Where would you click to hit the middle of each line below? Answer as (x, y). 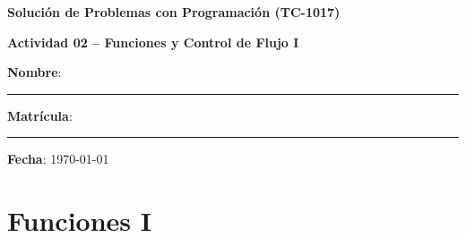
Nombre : (35, 72)
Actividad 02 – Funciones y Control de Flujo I (153, 42)
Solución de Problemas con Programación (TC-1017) (174, 12)
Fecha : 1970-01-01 (58, 159)
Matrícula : (40, 115)
